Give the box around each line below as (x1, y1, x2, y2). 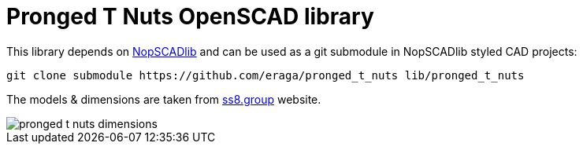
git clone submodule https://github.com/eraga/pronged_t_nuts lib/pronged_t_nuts (6, 68, 525, 82)
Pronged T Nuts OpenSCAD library (6, 3, 374, 30)
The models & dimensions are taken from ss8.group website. (6, 92, 321, 106)
